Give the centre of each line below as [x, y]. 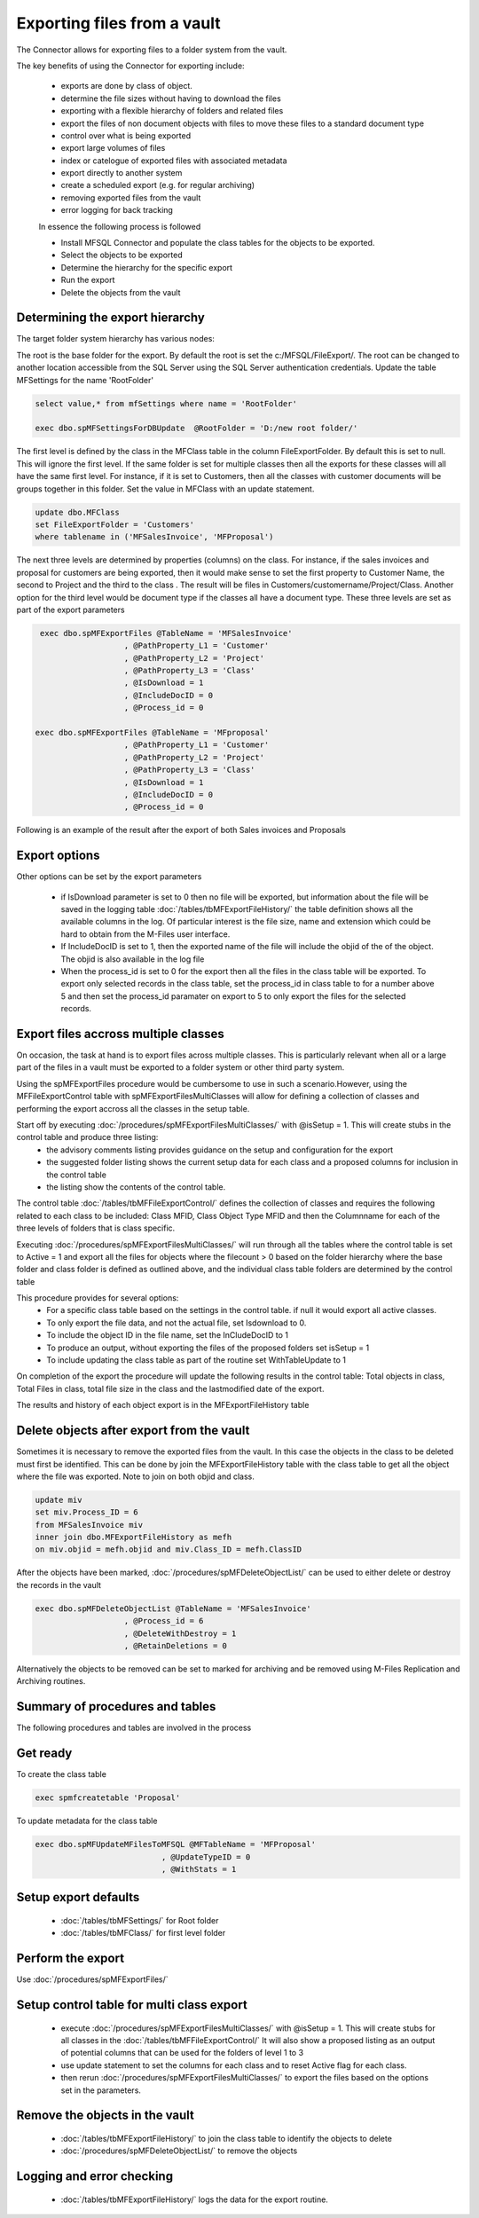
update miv [59, 1500]
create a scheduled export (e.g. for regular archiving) [158, 185]
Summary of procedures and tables [116, 1707]
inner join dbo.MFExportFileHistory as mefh [133, 1538]
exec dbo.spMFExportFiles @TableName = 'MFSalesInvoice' [166, 633]
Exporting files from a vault [118, 23]
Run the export [88, 280]
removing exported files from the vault [131, 197]
